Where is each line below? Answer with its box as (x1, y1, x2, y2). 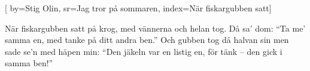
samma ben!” (5, 57, 53, 69)
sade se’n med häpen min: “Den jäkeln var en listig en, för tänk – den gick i (5, 45, 282, 57)
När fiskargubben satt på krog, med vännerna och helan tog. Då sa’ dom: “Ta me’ (5, 21, 306, 34)
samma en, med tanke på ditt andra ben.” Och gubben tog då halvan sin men (5, 33, 289, 46)
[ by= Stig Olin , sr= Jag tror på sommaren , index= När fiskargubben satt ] (5, 2, 272, 14)
